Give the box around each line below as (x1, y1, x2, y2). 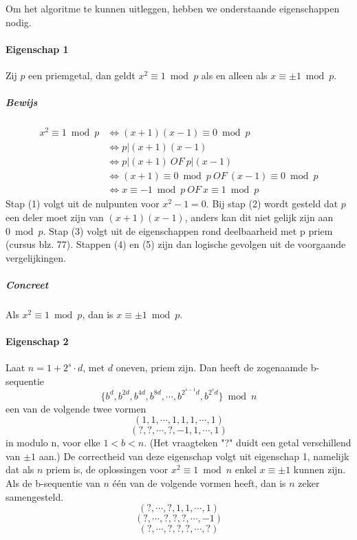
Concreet (6, 277, 49, 291)
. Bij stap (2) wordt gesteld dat (206, 196, 338, 211)
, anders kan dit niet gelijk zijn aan (184, 209, 334, 224)
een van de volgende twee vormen (6, 401, 147, 415)
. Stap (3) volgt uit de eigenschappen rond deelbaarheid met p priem (43, 223, 333, 238)
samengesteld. (6, 489, 64, 503)
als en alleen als (201, 67, 268, 82)
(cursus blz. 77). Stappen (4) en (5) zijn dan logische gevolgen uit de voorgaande (6, 237, 346, 251)
